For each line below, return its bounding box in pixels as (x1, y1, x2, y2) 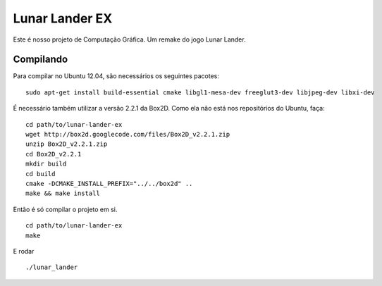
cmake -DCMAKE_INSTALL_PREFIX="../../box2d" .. (25, 180, 193, 187)
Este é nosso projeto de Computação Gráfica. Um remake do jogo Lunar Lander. (13, 35, 246, 44)
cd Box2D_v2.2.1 (25, 150, 82, 158)
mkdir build (25, 160, 67, 168)
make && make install (25, 189, 100, 197)
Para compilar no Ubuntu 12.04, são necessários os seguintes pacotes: (13, 72, 220, 80)
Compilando (13, 54, 68, 66)
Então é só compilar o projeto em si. (13, 205, 118, 213)
